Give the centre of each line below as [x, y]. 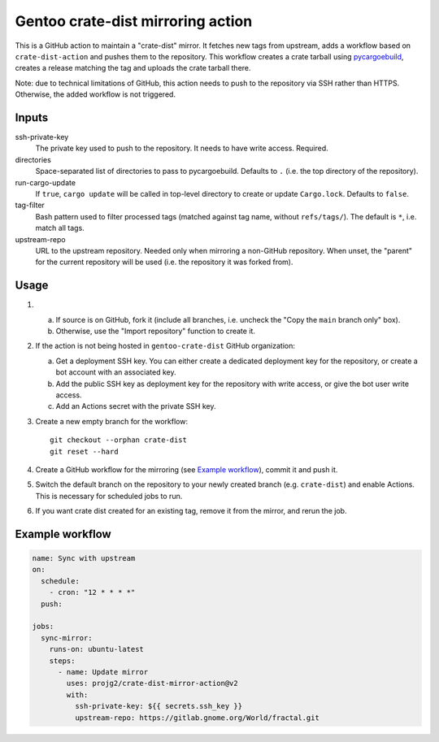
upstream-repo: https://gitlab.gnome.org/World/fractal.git [197, 718]
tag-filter [30, 205]
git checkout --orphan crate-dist [118, 440]
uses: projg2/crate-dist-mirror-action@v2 [152, 683]
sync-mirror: [67, 638]
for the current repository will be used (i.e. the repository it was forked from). [164, 262]
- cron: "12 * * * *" [92, 592]
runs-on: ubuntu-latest [96, 649]
